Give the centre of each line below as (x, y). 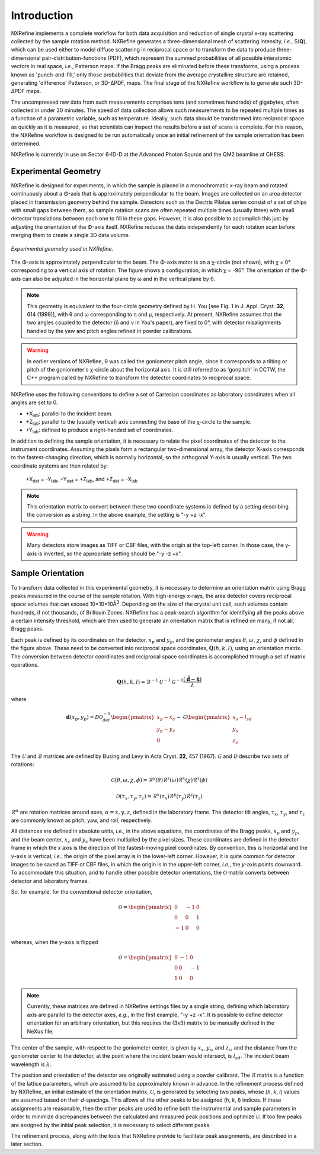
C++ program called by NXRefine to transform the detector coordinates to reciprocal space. (139, 378)
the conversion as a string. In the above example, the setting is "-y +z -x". (117, 515)
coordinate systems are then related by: (60, 466)
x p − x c (166, 718)
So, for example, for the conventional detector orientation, (82, 892)
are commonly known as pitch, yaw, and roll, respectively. (81, 820)
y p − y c (166, 730)
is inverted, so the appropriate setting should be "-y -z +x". (110, 553)
